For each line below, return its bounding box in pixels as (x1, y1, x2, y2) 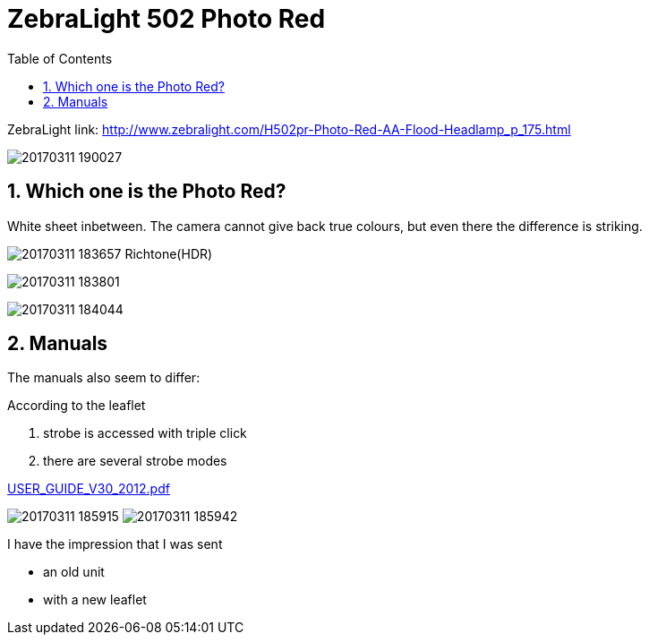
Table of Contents (7, 50, 113, 66)
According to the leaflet (7, 398, 146, 414)
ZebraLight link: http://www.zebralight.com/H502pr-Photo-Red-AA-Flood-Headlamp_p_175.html (7, 121, 571, 137)
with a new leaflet (43, 592, 147, 608)
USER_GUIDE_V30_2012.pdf (7, 481, 170, 497)
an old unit (43, 564, 105, 580)
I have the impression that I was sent (7, 536, 223, 552)
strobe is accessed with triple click (43, 425, 247, 441)
